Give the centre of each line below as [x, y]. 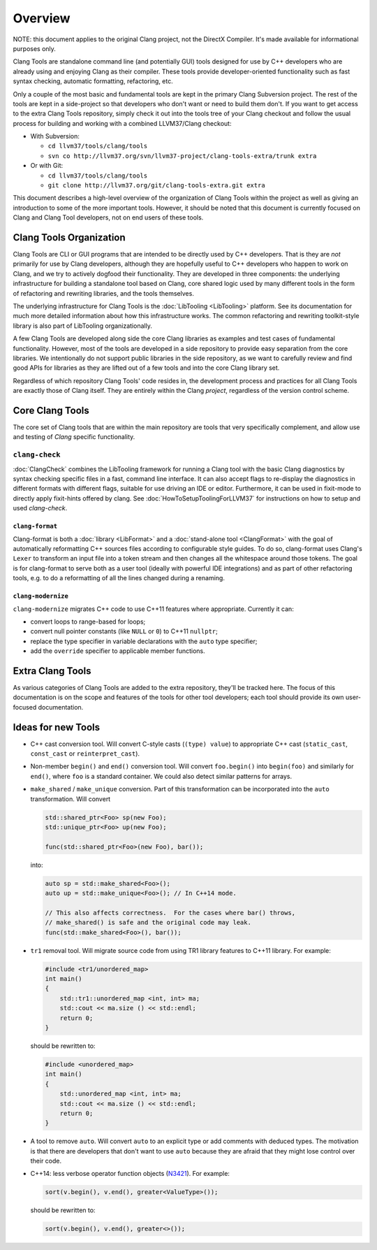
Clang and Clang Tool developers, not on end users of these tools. [108, 217]
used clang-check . [40, 508]
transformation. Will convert [71, 799]
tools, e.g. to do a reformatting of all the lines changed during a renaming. [119, 578]
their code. [46, 1161]
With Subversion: [55, 136]
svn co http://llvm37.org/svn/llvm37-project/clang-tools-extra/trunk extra [182, 156]
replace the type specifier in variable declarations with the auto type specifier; [144, 641]
